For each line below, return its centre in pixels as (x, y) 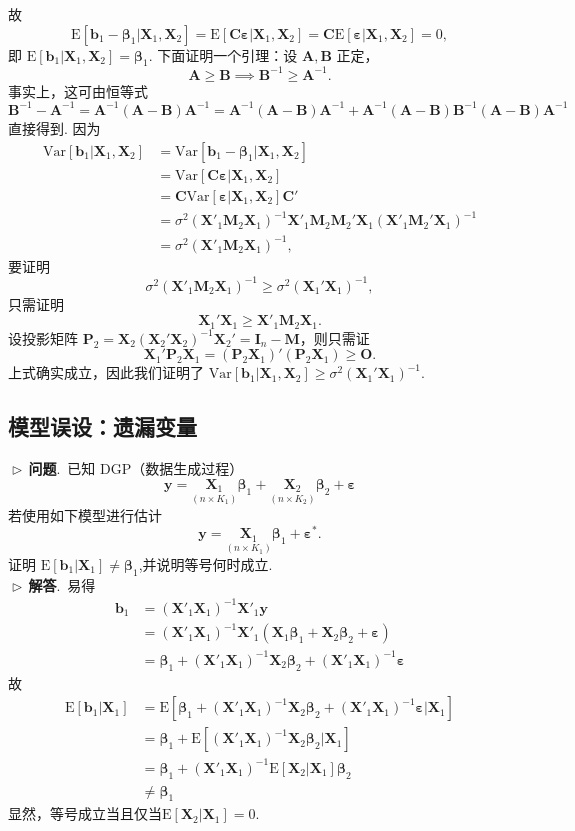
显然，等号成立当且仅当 (85, 813)
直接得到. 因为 (54, 127)
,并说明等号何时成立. (205, 563)
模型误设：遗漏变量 (102, 426)
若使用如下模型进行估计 (85, 514)
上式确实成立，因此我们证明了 (106, 372)
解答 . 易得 (62, 584)
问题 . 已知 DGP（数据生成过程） (136, 468)
